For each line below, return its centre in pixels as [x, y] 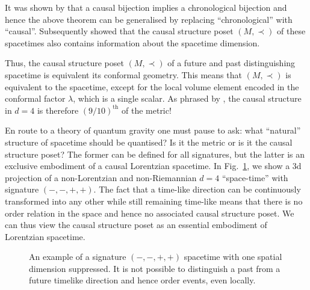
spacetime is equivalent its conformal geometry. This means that [123, 74]
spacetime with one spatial [233, 257]
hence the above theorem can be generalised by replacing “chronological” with [149, 19]
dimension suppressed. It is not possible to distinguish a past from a [155, 268]
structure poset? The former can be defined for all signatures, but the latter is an [155, 154]
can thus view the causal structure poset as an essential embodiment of [136, 225]
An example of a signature [78, 257]
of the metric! [147, 110]
